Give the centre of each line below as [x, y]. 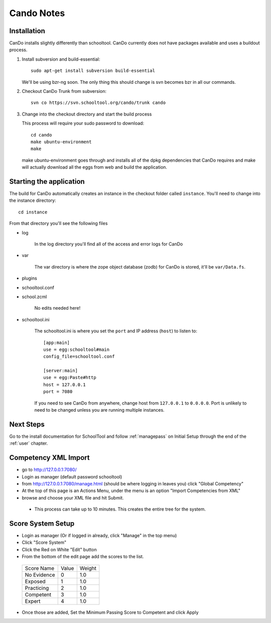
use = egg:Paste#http [70, 378]
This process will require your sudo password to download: [83, 123]
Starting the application [47, 181]
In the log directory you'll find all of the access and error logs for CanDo [109, 244]
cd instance [33, 212]
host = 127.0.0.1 [64, 385]
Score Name [40, 568]
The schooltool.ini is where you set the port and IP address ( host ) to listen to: [116, 331]
